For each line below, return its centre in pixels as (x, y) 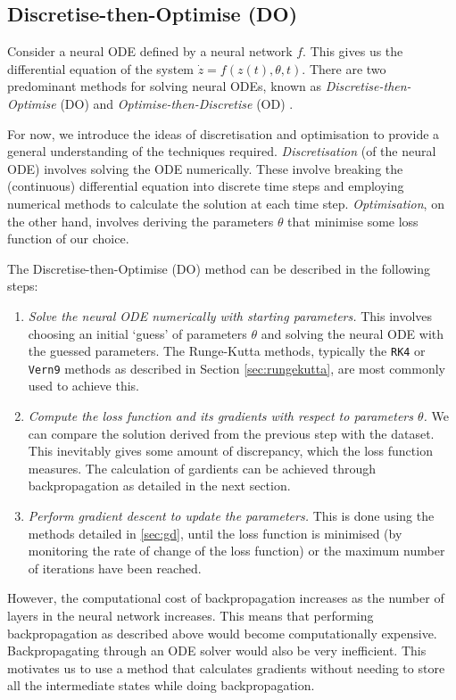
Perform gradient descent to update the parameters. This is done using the (231, 515)
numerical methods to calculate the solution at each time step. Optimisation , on (226, 203)
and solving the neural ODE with (352, 333)
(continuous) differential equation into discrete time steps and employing (206, 186)
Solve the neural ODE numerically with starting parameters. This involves (230, 315)
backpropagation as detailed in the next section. (159, 486)
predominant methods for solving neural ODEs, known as (165, 86)
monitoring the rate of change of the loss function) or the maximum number (236, 551)
